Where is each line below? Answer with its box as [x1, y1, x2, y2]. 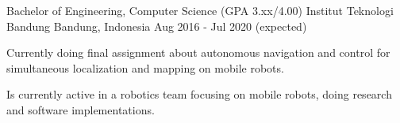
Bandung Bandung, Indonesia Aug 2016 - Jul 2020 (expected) [6, 17, 307, 34]
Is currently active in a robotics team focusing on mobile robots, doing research [6, 86, 392, 102]
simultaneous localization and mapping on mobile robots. [6, 59, 284, 76]
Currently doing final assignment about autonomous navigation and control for [6, 44, 390, 61]
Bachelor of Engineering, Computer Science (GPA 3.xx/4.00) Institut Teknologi [6, 2, 394, 18]
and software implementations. [6, 101, 155, 117]
